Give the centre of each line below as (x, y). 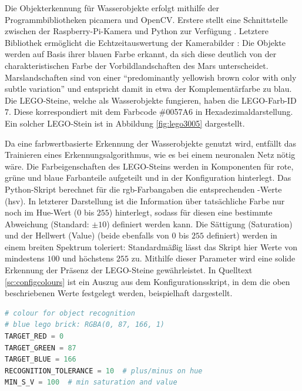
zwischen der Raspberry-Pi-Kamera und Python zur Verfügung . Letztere (137, 31)
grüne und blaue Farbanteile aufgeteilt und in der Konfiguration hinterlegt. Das (148, 178)
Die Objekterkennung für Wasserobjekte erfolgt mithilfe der (112, 8)
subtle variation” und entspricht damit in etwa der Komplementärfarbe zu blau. (148, 89)
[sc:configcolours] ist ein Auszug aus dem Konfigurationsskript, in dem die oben (147, 281)
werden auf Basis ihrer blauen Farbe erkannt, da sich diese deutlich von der (141, 54)
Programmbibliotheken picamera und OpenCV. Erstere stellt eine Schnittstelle (146, 19)
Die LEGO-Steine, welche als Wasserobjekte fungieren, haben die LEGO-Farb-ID (151, 100)
